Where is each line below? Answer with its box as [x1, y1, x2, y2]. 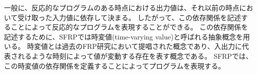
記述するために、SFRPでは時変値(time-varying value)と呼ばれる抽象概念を [4, 31, 243, 41]
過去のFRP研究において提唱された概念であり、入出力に [61, 41, 242, 51]
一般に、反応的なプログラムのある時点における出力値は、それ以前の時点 [4, 2, 240, 12]
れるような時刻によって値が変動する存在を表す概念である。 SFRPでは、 [17, 50, 253, 61]
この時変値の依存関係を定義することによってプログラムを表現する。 [4, 60, 225, 71]
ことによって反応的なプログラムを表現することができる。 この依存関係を [10, 22, 248, 32]
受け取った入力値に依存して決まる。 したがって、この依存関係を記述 [17, 12, 241, 22]
